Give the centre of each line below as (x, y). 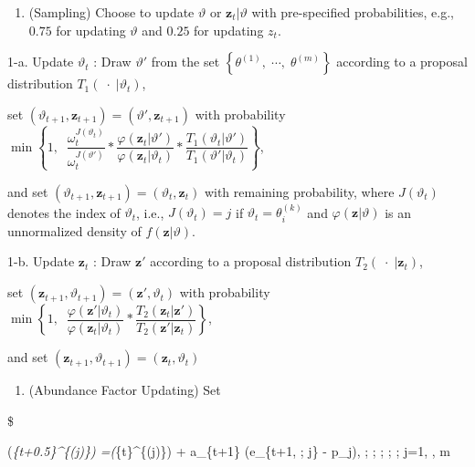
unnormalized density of (74, 230)
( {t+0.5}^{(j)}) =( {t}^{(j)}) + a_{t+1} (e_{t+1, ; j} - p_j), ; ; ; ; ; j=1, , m (229, 451)
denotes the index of (64, 212)
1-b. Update (41, 261)
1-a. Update (41, 62)
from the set (185, 62)
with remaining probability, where (299, 191)
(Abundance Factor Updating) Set (125, 390)
